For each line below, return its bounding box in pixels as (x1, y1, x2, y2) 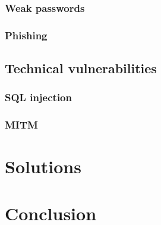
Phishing (5, 27, 48, 42)
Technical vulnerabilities (5, 59, 157, 77)
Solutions (5, 154, 81, 179)
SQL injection (5, 90, 72, 105)
